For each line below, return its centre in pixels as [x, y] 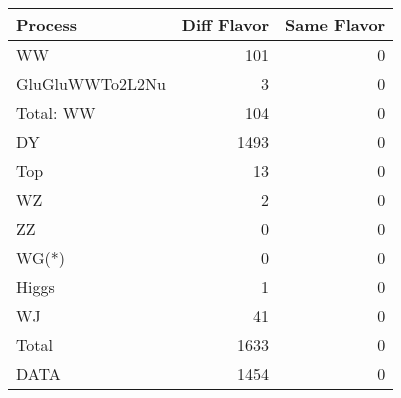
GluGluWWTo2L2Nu [91, 83]
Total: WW [56, 112]
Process [47, 24]
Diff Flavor [225, 24]
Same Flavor [335, 24]
